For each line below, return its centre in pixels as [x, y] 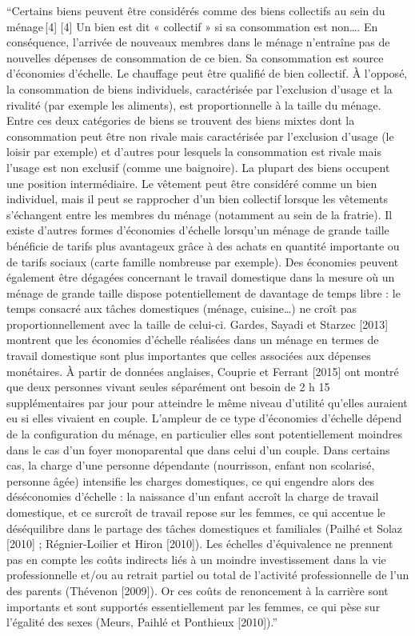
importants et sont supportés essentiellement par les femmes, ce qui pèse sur [194, 606]
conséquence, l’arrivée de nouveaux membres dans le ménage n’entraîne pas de [198, 42]
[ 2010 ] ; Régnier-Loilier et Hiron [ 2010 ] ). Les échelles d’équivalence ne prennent [200, 544]
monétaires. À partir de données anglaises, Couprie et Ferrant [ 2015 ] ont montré [203, 371]
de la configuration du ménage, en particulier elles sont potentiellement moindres [205, 434]
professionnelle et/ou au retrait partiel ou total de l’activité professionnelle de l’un [208, 575]
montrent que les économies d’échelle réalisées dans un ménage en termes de [193, 340]
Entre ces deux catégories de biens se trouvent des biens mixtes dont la [181, 120]
